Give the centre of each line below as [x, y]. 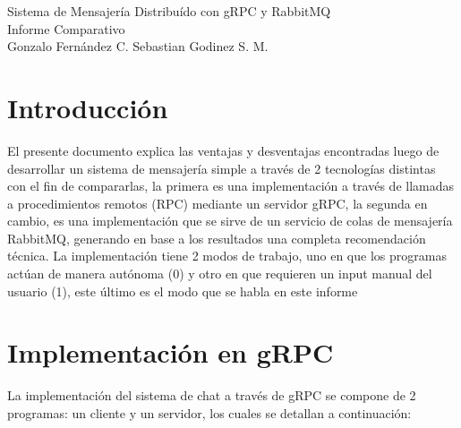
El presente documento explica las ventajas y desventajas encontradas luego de [223, 150]
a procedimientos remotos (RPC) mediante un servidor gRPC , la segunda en [218, 203]
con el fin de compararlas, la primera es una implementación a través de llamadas [231, 186]
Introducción [88, 107]
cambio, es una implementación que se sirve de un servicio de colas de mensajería [230, 221]
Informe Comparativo [66, 28]
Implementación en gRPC [171, 352]
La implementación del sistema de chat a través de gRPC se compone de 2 [212, 395]
